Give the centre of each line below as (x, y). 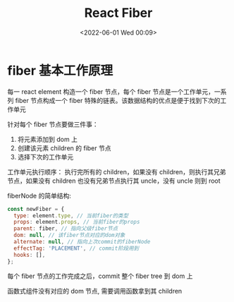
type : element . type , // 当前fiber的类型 (71, 216)
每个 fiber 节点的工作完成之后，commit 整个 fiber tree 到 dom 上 (100, 276)
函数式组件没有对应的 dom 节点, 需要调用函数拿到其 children (95, 291)
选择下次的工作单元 (45, 157)
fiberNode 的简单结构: (39, 195)
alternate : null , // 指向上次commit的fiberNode (82, 242)
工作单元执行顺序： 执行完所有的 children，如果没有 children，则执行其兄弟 (117, 171)
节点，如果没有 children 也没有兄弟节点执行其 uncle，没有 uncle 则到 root (114, 181)
